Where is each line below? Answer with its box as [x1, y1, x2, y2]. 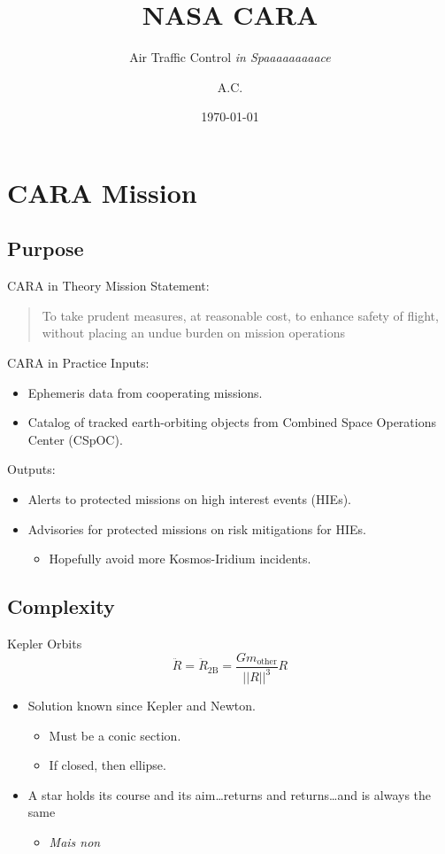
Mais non [49, 833, 101, 850]
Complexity [7, 593, 115, 620]
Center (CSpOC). [27, 430, 123, 448]
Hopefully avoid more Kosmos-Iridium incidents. [49, 549, 311, 568]
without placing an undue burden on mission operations [42, 323, 345, 342]
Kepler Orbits [7, 634, 82, 653]
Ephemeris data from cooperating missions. [27, 383, 263, 401]
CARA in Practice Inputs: [7, 353, 150, 372]
